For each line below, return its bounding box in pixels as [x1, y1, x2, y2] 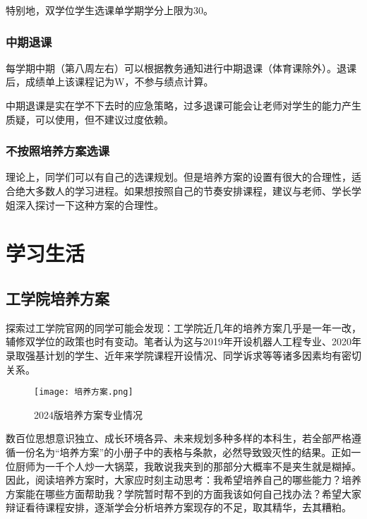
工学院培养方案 [6, 287, 109, 309]
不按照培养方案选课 [6, 142, 110, 160]
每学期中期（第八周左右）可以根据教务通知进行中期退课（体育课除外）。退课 [6, 60, 356, 75]
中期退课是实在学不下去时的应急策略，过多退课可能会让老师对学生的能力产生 [6, 98, 361, 112]
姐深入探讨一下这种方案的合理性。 [6, 197, 164, 212]
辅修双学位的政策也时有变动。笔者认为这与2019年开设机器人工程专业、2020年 [6, 334, 361, 349]
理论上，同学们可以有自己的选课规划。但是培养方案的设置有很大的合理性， [6, 169, 351, 184]
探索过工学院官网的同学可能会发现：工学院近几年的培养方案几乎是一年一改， [6, 320, 361, 335]
